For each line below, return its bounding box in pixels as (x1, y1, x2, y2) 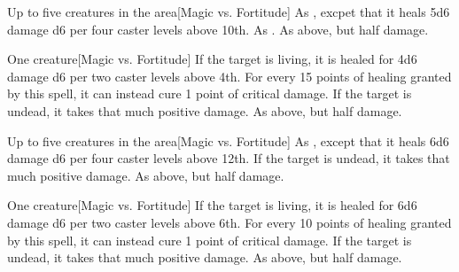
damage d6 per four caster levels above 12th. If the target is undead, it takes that (7, 149, 450, 167)
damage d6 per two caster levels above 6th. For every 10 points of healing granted (7, 213, 452, 231)
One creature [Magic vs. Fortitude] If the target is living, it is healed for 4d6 (7, 50, 417, 68)
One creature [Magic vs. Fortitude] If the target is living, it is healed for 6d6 (7, 196, 417, 214)
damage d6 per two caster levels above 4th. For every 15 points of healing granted (7, 66, 452, 85)
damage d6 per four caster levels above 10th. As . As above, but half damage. (7, 19, 429, 38)
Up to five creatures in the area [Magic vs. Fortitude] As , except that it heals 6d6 (7, 131, 449, 150)
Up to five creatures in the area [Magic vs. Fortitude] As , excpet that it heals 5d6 (7, 3, 450, 20)
